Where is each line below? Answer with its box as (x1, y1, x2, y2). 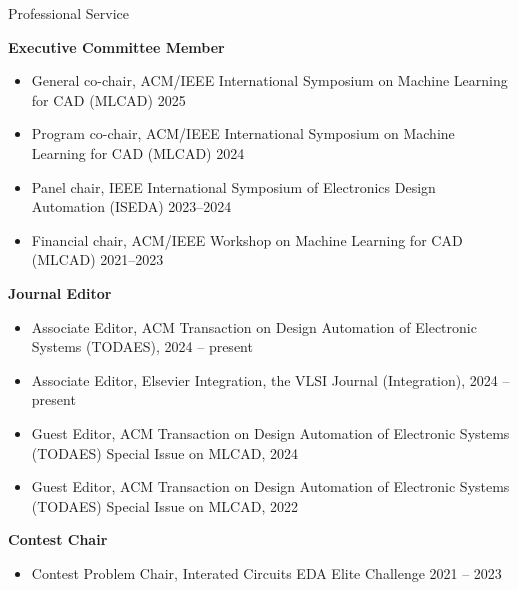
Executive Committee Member (8, 36, 225, 57)
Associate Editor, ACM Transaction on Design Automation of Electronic (31, 316, 477, 337)
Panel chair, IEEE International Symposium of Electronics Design (31, 176, 436, 197)
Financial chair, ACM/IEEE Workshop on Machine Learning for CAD (31, 229, 463, 250)
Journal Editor (8, 282, 112, 303)
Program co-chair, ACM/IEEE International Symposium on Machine (31, 123, 455, 144)
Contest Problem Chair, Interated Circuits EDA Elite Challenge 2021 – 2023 (31, 562, 502, 583)
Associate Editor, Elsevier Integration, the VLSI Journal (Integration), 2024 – (31, 369, 510, 390)
